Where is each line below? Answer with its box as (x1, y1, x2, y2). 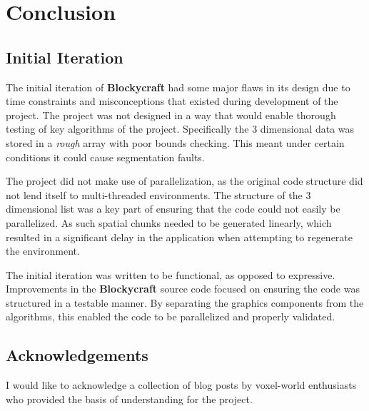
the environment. (6, 243, 80, 258)
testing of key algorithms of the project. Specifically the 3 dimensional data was (6, 121, 355, 136)
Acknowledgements (6, 344, 148, 366)
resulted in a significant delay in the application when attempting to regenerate (6, 229, 353, 244)
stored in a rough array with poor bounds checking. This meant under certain (6, 135, 345, 150)
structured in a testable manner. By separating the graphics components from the (6, 295, 364, 310)
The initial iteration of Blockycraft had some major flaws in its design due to (6, 79, 350, 94)
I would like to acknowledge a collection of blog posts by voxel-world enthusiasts (6, 377, 357, 392)
